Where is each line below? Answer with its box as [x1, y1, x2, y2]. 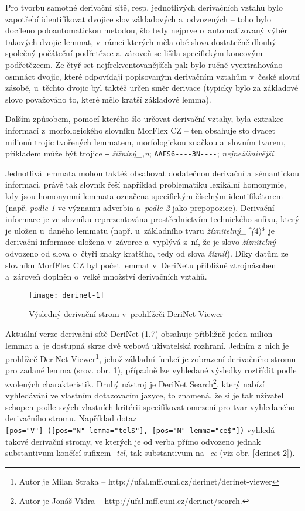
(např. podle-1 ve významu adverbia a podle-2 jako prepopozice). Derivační [5, 201, 275, 213]
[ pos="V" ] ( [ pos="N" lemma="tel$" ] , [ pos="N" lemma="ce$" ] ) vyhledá [5, 424, 275, 436]
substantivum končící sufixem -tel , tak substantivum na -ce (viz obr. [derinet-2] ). [5, 447, 295, 459]
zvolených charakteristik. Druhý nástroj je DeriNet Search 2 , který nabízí [5, 376, 265, 390]
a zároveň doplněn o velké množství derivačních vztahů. [5, 270, 207, 282]
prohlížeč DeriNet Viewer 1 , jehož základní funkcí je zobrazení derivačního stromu [5, 351, 296, 364]
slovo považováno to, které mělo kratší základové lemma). [5, 93, 211, 105]
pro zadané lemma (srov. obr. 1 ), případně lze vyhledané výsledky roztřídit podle [5, 364, 297, 376]
